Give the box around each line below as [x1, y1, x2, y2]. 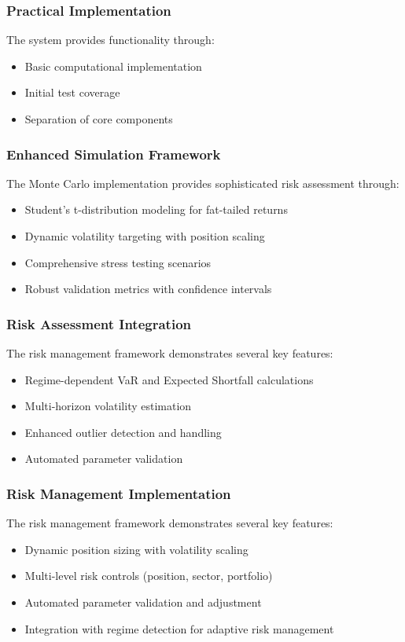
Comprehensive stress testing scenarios [24, 254, 212, 270]
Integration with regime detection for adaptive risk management [24, 620, 334, 636]
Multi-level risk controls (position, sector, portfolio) [24, 567, 273, 584]
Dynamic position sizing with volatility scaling [24, 541, 249, 557]
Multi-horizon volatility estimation [24, 398, 192, 414]
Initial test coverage [24, 84, 120, 101]
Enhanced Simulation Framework [6, 144, 221, 163]
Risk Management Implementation [6, 483, 231, 503]
